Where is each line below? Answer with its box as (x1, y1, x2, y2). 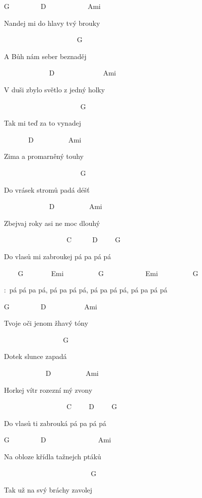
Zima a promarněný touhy (4, 151, 84, 161)
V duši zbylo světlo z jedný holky (4, 84, 105, 94)
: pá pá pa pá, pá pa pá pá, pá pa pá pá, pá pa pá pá (4, 285, 168, 295)
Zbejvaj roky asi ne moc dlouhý (4, 217, 100, 228)
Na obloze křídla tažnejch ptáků (4, 451, 101, 462)
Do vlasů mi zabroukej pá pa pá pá (4, 251, 111, 261)
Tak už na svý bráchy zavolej (4, 485, 92, 495)
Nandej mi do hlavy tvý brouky (4, 17, 100, 28)
